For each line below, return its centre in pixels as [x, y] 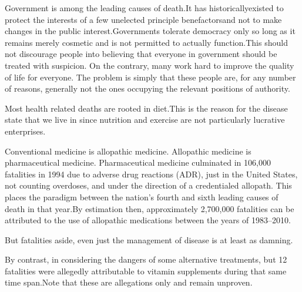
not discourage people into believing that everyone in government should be [141, 54]
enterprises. [25, 131]
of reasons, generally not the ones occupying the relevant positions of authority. [147, 88]
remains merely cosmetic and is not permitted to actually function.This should [146, 42]
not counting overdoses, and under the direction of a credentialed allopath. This [148, 185]
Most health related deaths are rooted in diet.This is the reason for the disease [146, 108]
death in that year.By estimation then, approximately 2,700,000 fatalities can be [150, 208]
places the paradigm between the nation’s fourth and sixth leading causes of [142, 197]
